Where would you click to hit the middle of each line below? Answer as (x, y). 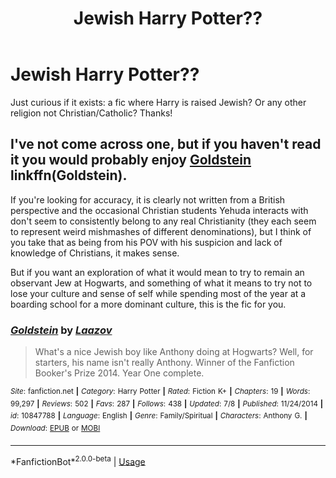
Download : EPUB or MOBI (55, 428)
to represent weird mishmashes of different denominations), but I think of (161, 231)
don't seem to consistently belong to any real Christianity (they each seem (163, 221)
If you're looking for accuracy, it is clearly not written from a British (148, 199)
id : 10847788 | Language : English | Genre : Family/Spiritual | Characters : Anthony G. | (159, 416)
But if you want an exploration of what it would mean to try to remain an (157, 272)
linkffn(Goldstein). (69, 175)
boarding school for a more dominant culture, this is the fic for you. (148, 304)
